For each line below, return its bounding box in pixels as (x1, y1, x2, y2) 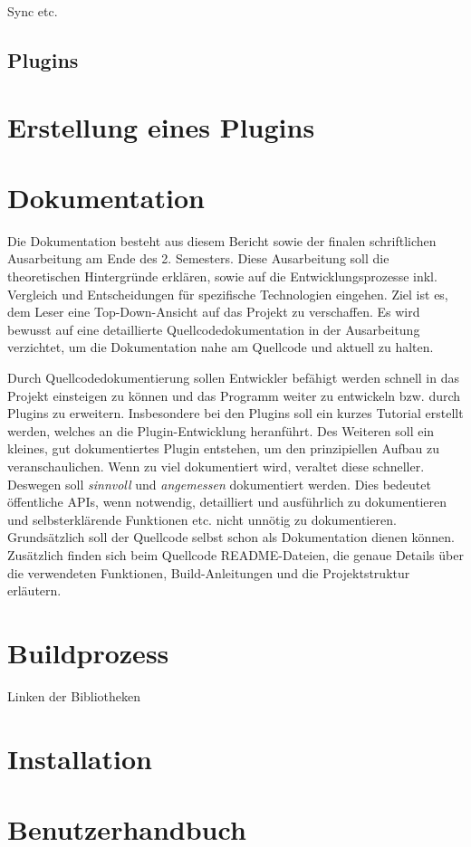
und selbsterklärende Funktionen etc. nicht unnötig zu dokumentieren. (7, 509, 397, 528)
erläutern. (7, 581, 62, 600)
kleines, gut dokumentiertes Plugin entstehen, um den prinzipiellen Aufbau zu (7, 439, 439, 458)
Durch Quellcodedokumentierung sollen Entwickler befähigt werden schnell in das (7, 368, 459, 387)
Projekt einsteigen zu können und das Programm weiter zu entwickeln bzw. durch (7, 385, 461, 404)
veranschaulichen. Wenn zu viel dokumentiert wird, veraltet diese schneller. (7, 457, 425, 475)
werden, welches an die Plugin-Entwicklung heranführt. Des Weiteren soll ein (7, 421, 435, 440)
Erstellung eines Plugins (7, 108, 315, 145)
